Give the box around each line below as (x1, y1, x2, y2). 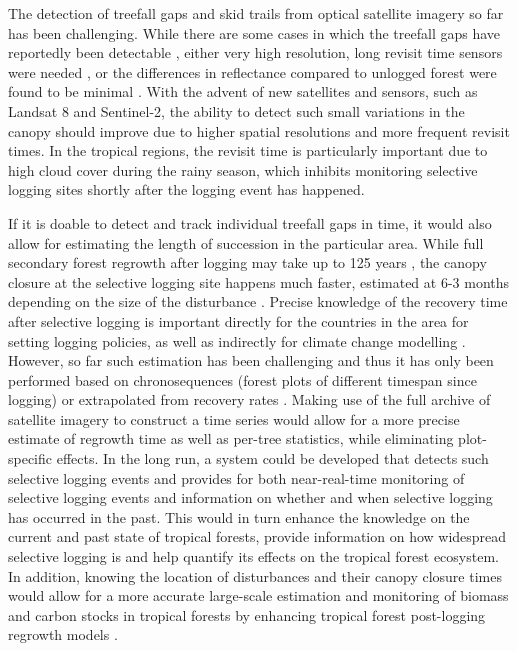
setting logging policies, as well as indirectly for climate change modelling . (8, 330, 466, 351)
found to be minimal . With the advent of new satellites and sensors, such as (8, 81, 478, 102)
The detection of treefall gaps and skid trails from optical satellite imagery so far (8, 3, 504, 23)
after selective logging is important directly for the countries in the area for (8, 310, 469, 331)
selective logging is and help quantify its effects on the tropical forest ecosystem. (8, 546, 499, 567)
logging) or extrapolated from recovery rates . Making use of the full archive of (8, 389, 491, 410)
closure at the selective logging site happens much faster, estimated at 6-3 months (8, 271, 510, 292)
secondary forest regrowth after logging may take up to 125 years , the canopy (8, 252, 487, 273)
